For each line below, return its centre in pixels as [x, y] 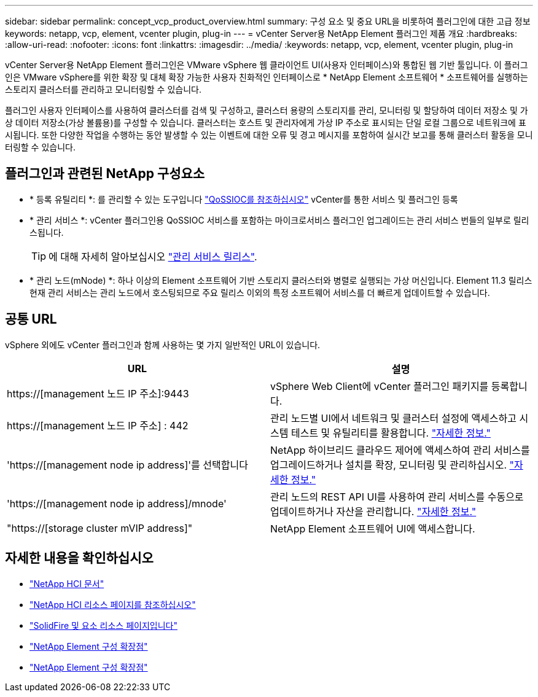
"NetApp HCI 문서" [67, 583]
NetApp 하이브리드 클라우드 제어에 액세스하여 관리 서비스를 [400, 450]
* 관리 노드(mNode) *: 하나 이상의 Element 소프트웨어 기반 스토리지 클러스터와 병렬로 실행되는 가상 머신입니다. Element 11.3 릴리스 [281, 280]
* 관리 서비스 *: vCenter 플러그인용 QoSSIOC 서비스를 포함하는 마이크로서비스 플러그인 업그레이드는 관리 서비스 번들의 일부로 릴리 [279, 220]
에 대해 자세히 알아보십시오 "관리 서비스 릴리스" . [153, 256]
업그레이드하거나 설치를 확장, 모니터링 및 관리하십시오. [388, 465]
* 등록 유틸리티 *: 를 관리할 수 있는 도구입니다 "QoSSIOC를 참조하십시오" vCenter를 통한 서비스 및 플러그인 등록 [244, 199]
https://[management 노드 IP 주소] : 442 [98, 425]
